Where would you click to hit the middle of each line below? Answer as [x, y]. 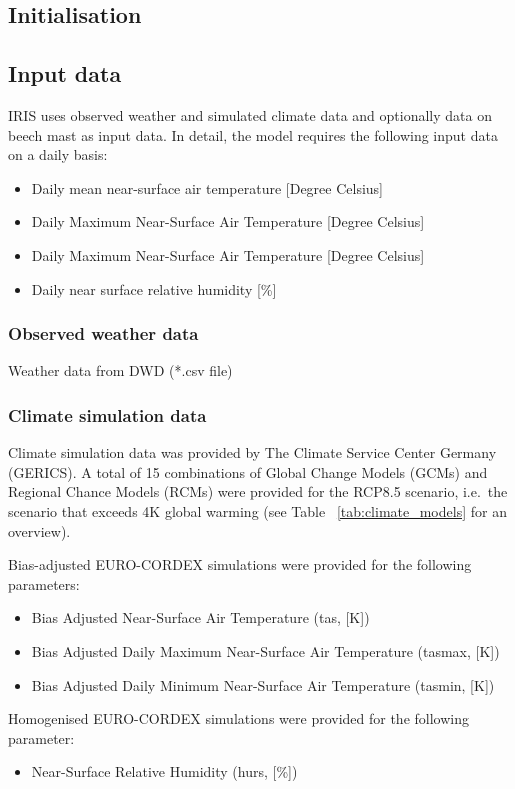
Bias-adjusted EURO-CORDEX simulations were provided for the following [240, 564]
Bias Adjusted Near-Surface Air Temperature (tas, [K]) [200, 617]
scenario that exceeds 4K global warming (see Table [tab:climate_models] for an [257, 510]
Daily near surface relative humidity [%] [154, 288]
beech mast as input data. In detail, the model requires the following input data [253, 134]
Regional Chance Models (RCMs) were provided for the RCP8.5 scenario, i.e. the [258, 491]
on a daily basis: [58, 154]
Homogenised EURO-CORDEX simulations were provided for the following [238, 718]
